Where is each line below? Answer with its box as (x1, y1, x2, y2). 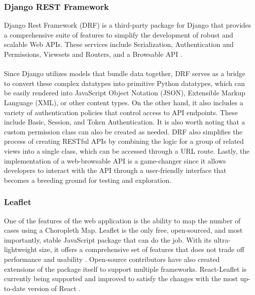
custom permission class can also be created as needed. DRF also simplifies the (4, 126, 243, 136)
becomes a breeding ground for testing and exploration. (4, 174, 172, 185)
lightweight (4, 244, 37, 254)
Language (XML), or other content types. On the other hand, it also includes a (4, 97, 243, 107)
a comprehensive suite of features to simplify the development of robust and (4, 29, 233, 40)
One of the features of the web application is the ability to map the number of (4, 215, 241, 225)
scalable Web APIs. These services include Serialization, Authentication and (4, 39, 234, 49)
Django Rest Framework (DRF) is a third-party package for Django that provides (4, 20, 251, 30)
